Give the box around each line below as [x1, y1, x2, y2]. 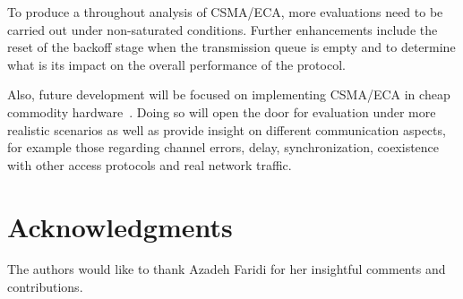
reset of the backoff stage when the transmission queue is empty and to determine [7, 38, 456, 56]
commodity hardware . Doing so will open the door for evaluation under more [7, 102, 436, 121]
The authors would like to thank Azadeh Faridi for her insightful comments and [7, 260, 446, 278]
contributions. [7, 278, 83, 296]
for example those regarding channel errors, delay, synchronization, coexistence [7, 138, 440, 157]
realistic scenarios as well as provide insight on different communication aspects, [7, 120, 446, 139]
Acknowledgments [7, 208, 233, 244]
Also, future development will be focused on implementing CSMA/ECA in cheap [7, 85, 450, 104]
